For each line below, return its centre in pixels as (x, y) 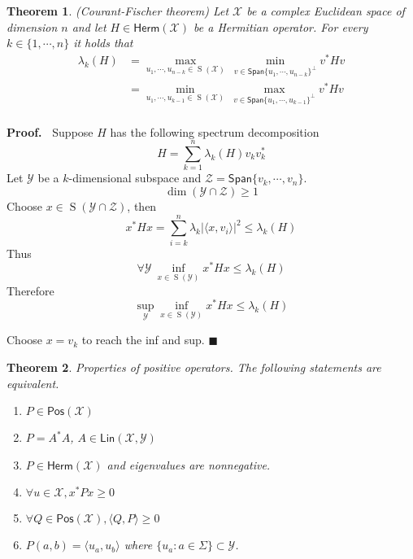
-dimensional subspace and (135, 178)
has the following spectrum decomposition (215, 131)
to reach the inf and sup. (143, 340)
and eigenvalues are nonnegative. (189, 464)
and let (89, 26)
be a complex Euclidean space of (326, 11)
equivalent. (33, 383)
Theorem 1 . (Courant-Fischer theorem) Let (118, 11)
